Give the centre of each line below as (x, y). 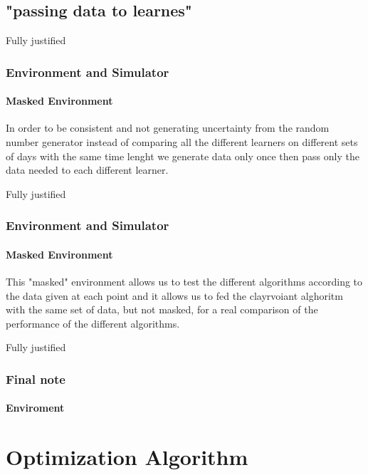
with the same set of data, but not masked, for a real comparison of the (162, 309)
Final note (36, 379)
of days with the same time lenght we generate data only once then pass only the (183, 156)
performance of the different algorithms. (93, 323)
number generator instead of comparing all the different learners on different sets (182, 142)
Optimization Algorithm (127, 457)
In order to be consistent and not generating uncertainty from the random (168, 128)
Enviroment (35, 408)
